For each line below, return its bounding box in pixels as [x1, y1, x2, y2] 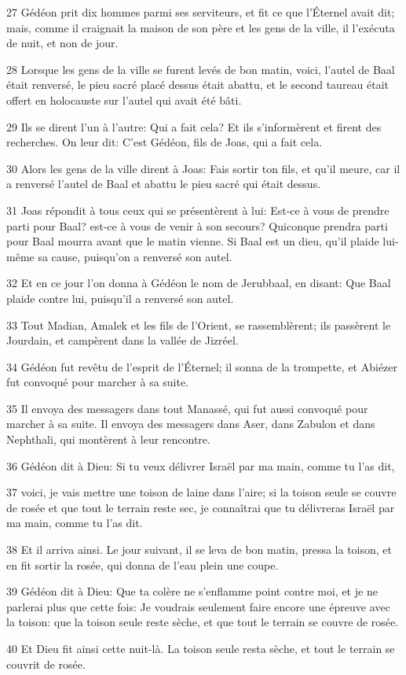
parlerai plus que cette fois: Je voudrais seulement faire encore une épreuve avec [6, 598, 390, 614]
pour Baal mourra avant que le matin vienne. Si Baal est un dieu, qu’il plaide [6, 233, 379, 249]
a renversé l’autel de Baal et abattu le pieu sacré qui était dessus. [6, 175, 321, 192]
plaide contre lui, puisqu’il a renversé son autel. [6, 290, 234, 306]
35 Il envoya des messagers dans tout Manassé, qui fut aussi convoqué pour [6, 400, 368, 416]
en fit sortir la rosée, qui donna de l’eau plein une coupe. [6, 556, 279, 573]
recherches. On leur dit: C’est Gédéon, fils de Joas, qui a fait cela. [6, 134, 323, 150]
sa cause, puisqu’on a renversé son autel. [38, 248, 232, 264]
